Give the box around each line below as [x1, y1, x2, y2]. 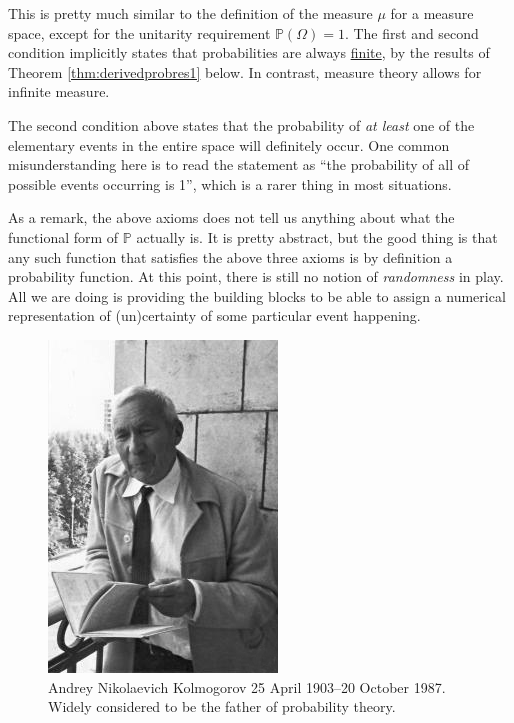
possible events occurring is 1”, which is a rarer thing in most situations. [8, 173, 452, 194]
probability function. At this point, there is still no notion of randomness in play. [8, 266, 504, 287]
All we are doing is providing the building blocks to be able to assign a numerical [8, 285, 506, 306]
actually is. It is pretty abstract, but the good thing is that [136, 226, 498, 247]
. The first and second [344, 22, 479, 43]
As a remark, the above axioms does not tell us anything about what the [8, 207, 455, 228]
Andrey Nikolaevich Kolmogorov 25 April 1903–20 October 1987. [48, 676, 446, 697]
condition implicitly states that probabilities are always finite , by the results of [8, 42, 490, 63]
